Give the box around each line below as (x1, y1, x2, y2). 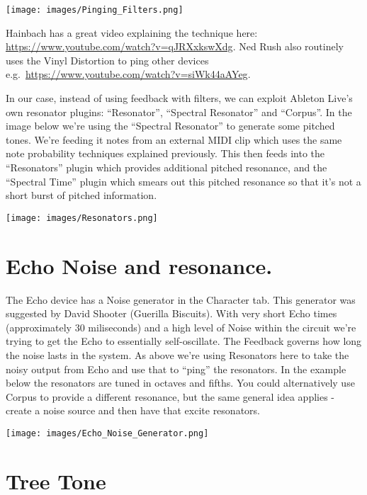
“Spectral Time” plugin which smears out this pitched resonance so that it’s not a (6, 173, 361, 188)
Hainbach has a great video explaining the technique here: (6, 25, 258, 40)
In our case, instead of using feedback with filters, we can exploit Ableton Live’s (6, 91, 353, 106)
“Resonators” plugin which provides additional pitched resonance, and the (6, 160, 327, 174)
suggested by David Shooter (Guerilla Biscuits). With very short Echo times (6, 306, 337, 321)
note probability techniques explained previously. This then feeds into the (6, 146, 324, 161)
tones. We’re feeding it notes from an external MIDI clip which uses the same (6, 132, 342, 147)
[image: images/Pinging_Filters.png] (6, 5, 183, 15)
